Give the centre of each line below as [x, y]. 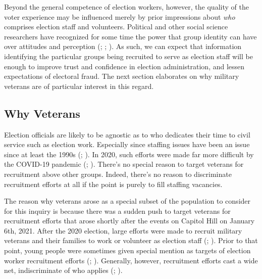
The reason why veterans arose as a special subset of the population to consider [127, 201]
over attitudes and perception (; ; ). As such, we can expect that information [123, 46]
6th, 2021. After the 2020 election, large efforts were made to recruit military [123, 230]
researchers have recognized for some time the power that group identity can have [130, 36]
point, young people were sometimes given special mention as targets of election [127, 250]
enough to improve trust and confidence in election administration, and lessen [124, 66]
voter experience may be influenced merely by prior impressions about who [120, 16]
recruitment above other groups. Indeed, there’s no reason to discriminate [118, 174]
